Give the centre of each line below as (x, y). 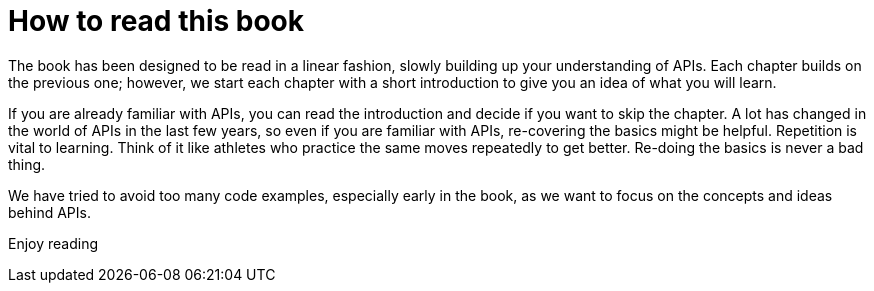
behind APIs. (49, 212)
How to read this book (156, 21)
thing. (27, 164)
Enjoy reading (53, 243)
